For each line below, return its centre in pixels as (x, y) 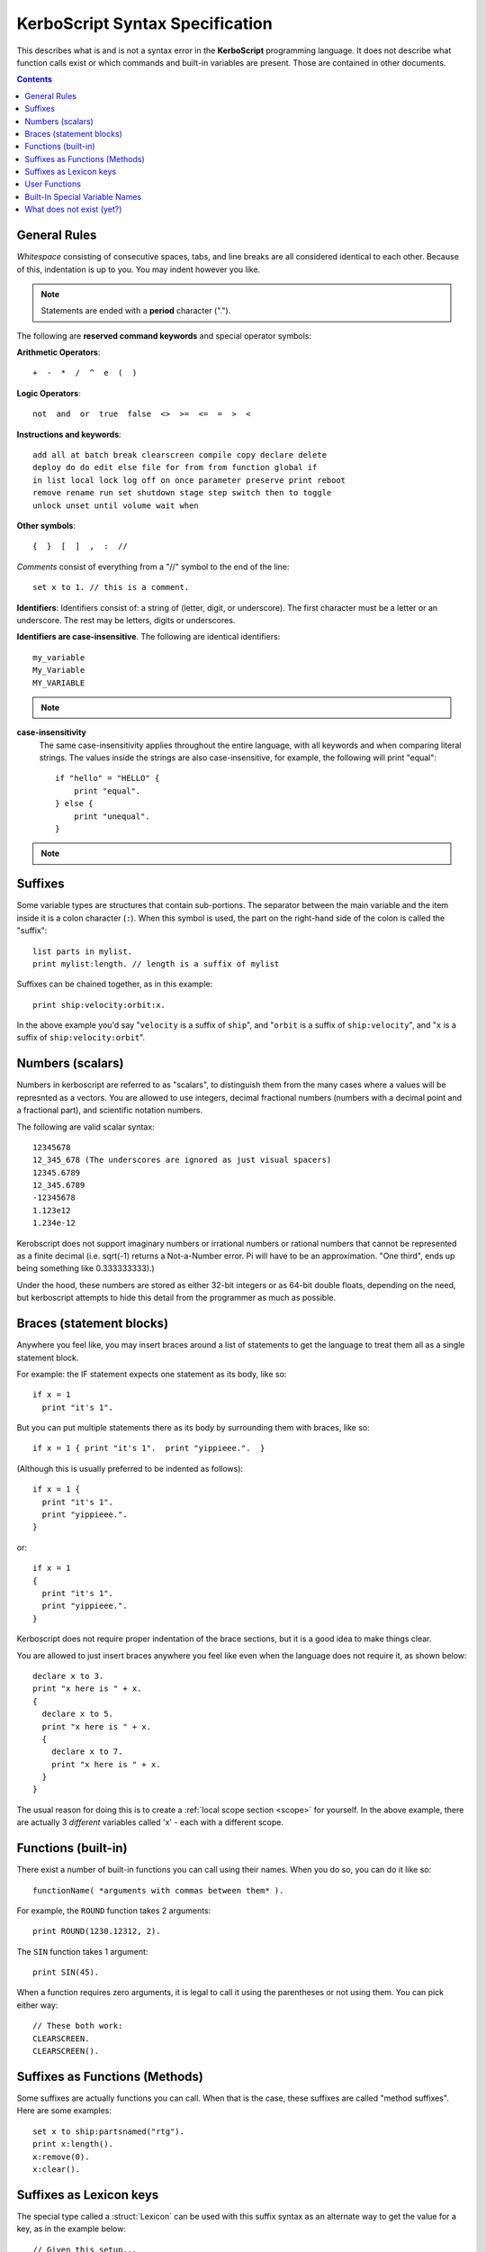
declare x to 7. (87, 1752)
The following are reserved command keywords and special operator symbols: (164, 336)
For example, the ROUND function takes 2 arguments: (114, 1911)
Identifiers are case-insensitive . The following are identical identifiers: (148, 637)
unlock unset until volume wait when (116, 505)
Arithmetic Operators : (58, 352)
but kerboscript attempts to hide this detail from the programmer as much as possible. (176, 1298)
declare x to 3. (68, 1676)
